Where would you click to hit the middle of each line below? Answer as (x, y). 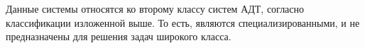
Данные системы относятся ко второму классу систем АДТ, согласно (155, 8)
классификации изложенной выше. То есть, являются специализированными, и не (183, 22)
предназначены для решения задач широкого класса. (119, 36)
